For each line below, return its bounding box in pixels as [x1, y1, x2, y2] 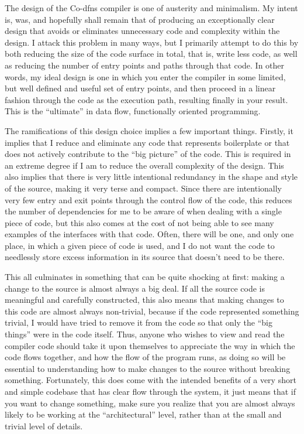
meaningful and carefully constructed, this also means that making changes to [5, 293, 284, 306]
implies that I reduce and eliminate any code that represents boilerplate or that [5, 136, 290, 148]
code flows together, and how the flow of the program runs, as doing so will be [5, 351, 286, 363]
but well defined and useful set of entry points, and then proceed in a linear [5, 82, 276, 94]
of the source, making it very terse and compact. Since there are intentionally [5, 182, 282, 194]
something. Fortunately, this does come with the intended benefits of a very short [5, 374, 296, 386]
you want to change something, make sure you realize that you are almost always [5, 397, 295, 409]
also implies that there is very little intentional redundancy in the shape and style [5, 170, 298, 183]
